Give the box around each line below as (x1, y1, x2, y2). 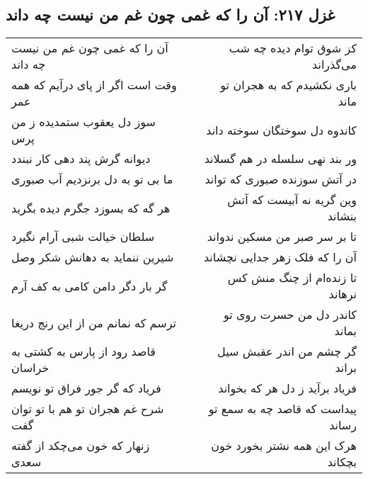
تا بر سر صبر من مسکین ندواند (207, 228, 357, 245)
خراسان (11, 359, 50, 376)
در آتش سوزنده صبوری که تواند (205, 171, 357, 188)
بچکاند (327, 453, 357, 470)
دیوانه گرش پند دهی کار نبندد (11, 150, 151, 167)
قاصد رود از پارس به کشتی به (11, 343, 156, 360)
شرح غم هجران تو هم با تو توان (11, 400, 164, 417)
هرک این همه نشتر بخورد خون (211, 437, 357, 454)
